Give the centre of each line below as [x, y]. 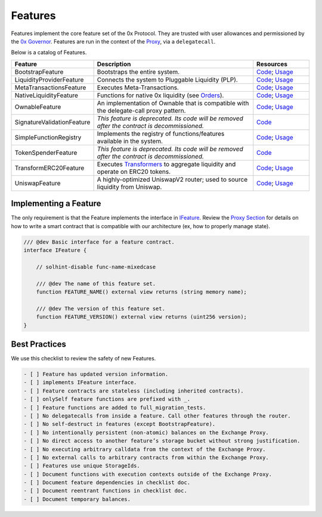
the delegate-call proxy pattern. [141, 110]
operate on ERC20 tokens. [134, 172]
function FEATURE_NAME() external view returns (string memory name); [142, 292]
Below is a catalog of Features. [49, 52]
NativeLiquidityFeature [47, 95]
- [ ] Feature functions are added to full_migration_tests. [115, 407]
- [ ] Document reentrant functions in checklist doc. [105, 491]
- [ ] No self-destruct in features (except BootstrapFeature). [120, 424]
